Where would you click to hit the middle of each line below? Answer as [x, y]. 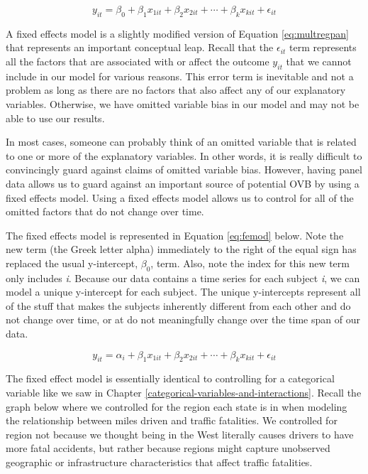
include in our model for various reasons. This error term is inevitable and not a [180, 76]
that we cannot [319, 61]
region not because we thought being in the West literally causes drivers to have [180, 434]
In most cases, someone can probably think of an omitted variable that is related [181, 142]
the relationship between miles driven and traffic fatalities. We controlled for [172, 420]
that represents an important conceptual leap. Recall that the [140, 47]
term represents [323, 47]
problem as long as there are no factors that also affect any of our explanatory [176, 90]
